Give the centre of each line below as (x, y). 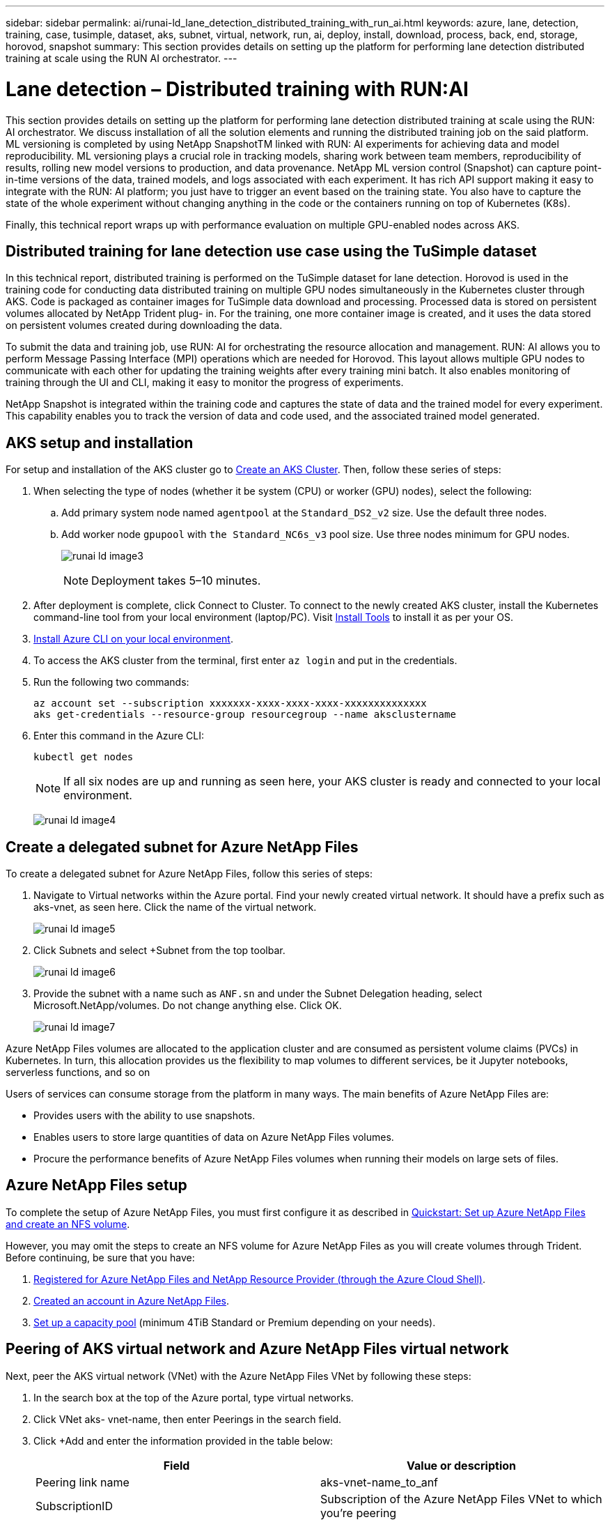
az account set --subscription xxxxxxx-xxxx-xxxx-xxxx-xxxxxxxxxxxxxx (230, 704)
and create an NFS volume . (68, 1224)
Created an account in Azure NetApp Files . (132, 1300)
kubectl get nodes (84, 757)
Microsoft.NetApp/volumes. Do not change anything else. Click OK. (188, 1006)
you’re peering (359, 1513)
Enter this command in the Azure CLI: (119, 736)
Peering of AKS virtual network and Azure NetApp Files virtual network (257, 1349)
